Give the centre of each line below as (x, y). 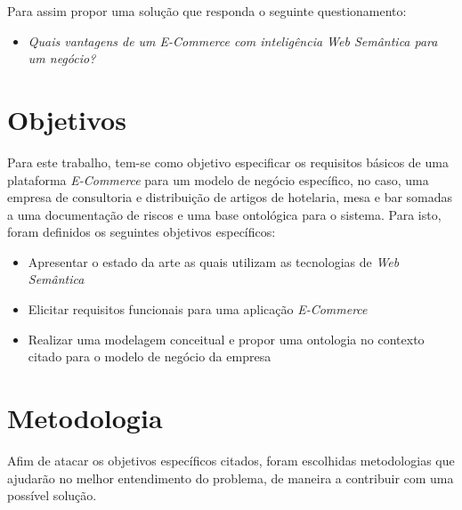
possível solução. (52, 495)
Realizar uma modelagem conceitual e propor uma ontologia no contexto (226, 339)
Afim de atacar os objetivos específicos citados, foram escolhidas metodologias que (231, 460)
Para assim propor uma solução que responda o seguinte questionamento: (207, 11)
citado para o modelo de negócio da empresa (150, 356)
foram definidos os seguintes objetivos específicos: (142, 232)
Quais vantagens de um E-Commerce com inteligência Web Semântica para (233, 40)
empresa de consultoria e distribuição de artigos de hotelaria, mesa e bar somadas (230, 197)
